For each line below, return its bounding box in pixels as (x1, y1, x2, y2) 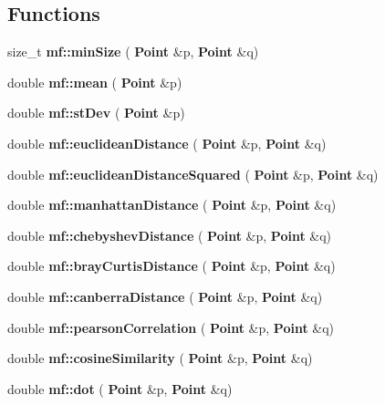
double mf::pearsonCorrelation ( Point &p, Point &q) (7, 317, 335, 337)
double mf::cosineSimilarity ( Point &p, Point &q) (7, 348, 313, 368)
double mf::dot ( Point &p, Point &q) (7, 379, 233, 398)
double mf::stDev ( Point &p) (7, 103, 185, 122)
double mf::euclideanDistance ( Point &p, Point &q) (7, 133, 327, 152)
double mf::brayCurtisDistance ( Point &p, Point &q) (7, 256, 336, 275)
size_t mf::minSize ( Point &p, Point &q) (7, 42, 259, 61)
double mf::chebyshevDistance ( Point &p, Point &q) (7, 225, 332, 244)
